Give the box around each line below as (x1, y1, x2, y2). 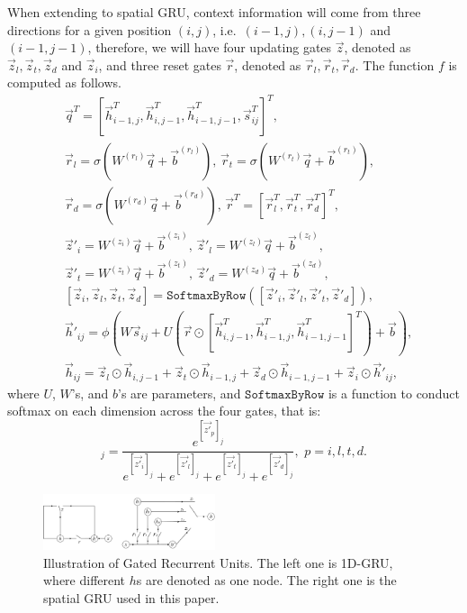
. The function (355, 55, 435, 74)
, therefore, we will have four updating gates (87, 38, 332, 57)
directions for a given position (7, 20, 172, 39)
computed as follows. (7, 73, 121, 92)
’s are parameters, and (118, 383, 241, 402)
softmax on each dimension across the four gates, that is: (7, 401, 321, 420)
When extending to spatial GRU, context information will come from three (7, 3, 421, 21)
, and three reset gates (98, 55, 221, 74)
